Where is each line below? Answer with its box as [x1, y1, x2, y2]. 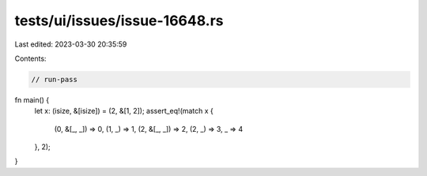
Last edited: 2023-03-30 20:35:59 [14, 39, 127, 49]
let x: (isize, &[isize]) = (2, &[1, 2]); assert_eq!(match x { [34, 107, 213, 116]
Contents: [14, 54, 47, 63]
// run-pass [31, 75, 78, 84]
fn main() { [14, 95, 50, 104]
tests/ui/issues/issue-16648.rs [14, 12, 225, 29]
